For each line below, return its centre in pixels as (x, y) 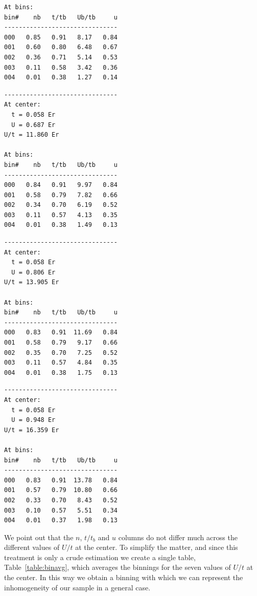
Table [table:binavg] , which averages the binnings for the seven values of (118, 567)
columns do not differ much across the (178, 537)
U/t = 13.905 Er (32, 282)
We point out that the (39, 537)
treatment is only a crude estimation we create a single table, (100, 557)
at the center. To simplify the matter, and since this (157, 547)
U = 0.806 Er (33, 272)
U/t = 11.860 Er (32, 135)
